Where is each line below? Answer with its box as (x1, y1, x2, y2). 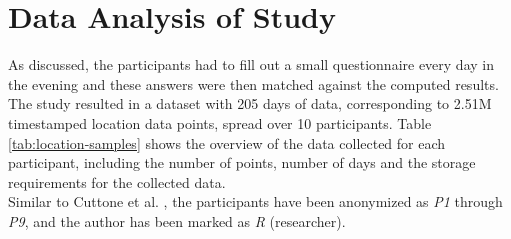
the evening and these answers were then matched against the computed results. (8, 73, 499, 94)
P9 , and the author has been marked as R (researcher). (8, 210, 346, 231)
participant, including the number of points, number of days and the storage (8, 152, 476, 173)
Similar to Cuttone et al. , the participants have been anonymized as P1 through (8, 191, 503, 212)
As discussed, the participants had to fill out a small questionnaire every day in (8, 54, 494, 75)
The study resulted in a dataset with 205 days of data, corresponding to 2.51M (8, 93, 492, 114)
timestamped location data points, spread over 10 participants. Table (8, 112, 432, 133)
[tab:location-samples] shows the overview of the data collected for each (8, 132, 446, 153)
